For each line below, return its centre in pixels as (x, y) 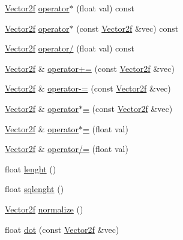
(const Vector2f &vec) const (127, 28)
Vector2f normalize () (44, 209)
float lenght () (31, 168)
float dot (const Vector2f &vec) (62, 229)
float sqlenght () (34, 189)
